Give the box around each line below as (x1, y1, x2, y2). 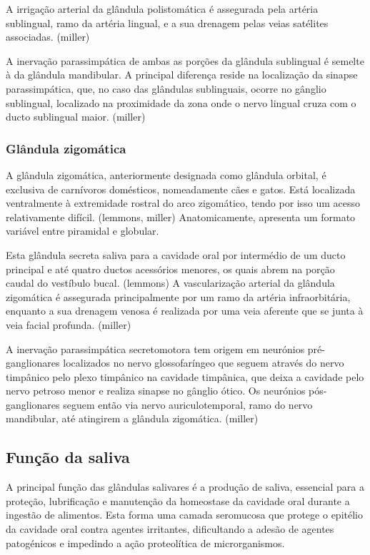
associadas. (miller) (6, 29, 90, 44)
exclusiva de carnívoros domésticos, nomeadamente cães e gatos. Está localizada (6, 181, 356, 196)
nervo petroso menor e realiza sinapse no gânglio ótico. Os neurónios (6, 383, 306, 398)
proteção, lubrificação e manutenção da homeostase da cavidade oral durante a (6, 493, 350, 508)
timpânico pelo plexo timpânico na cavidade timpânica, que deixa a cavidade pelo (6, 369, 364, 384)
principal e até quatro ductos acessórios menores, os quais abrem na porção (6, 261, 335, 276)
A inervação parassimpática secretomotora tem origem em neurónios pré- (6, 341, 325, 356)
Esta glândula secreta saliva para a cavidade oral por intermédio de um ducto (6, 247, 346, 262)
